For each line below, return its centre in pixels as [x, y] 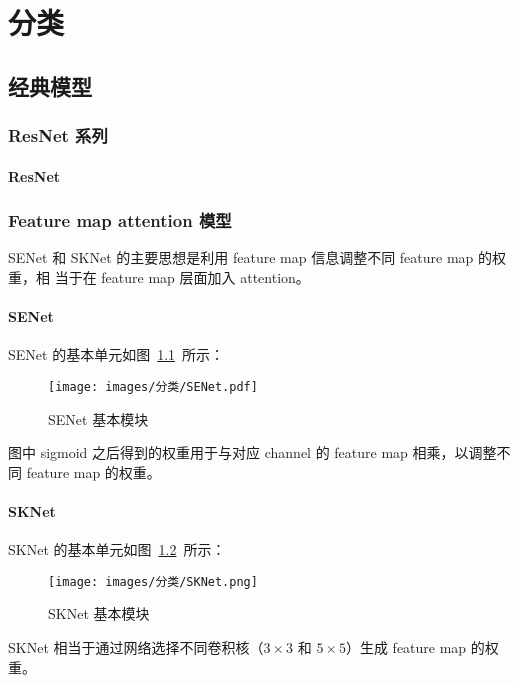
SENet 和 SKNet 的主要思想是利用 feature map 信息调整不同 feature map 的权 [257, 257]
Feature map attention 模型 [120, 220]
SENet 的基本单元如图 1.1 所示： [116, 354]
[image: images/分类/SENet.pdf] [153, 386]
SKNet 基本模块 [99, 613]
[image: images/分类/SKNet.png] [153, 581]
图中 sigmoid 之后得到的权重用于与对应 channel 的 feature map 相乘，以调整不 [259, 452]
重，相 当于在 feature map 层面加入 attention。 [159, 277]
